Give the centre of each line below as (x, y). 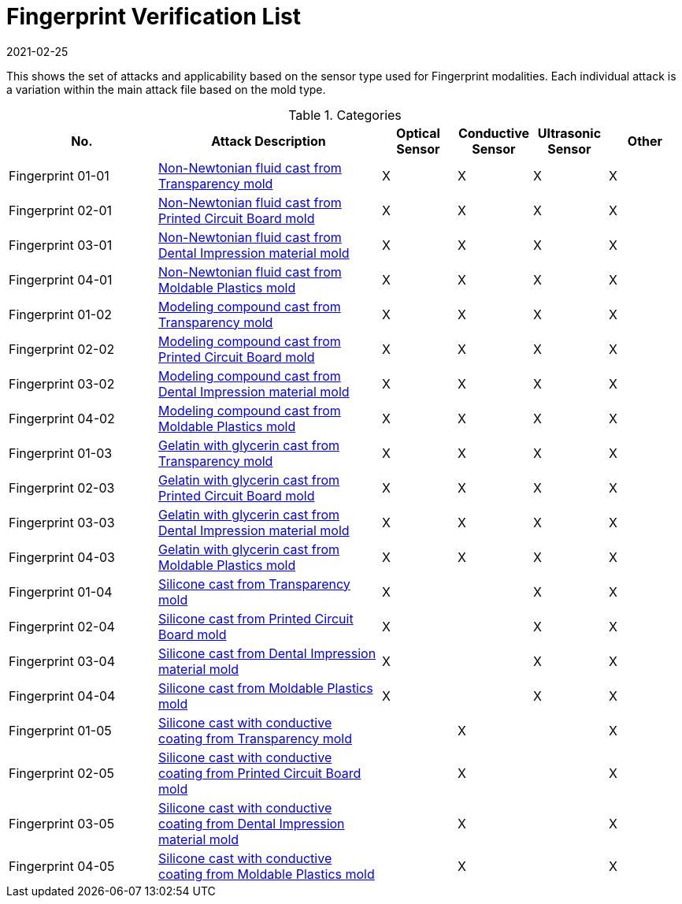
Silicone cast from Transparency (254, 584)
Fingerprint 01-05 (60, 730)
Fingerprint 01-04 (61, 592)
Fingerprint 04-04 (62, 696)
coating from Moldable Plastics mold (267, 874)
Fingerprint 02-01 (61, 210)
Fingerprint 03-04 (62, 661)
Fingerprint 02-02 (62, 349)
